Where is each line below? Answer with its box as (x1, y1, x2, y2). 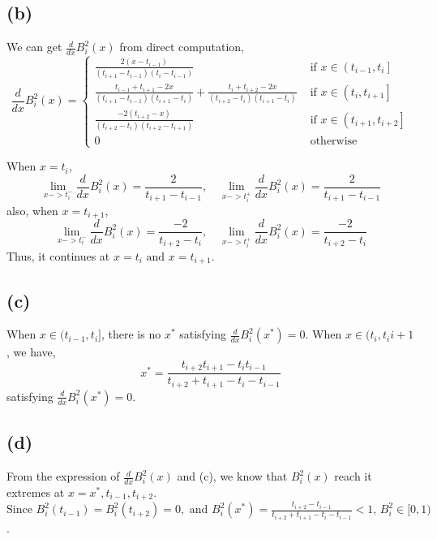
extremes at (6, 483, 65, 500)
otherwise (310, 135, 358, 147)
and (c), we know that (177, 468, 288, 485)
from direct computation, (119, 38, 244, 55)
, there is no (101, 326, 161, 343)
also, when (6, 202, 58, 219)
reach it (334, 468, 372, 485)
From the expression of (6, 468, 120, 485)
